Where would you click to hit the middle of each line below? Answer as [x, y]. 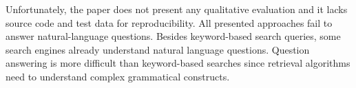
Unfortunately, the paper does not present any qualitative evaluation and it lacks [177, 9]
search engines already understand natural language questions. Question [158, 49]
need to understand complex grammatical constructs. [118, 76]
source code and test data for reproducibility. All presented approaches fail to [169, 22]
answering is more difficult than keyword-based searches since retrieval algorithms [178, 63]
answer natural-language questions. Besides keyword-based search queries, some [173, 36]
